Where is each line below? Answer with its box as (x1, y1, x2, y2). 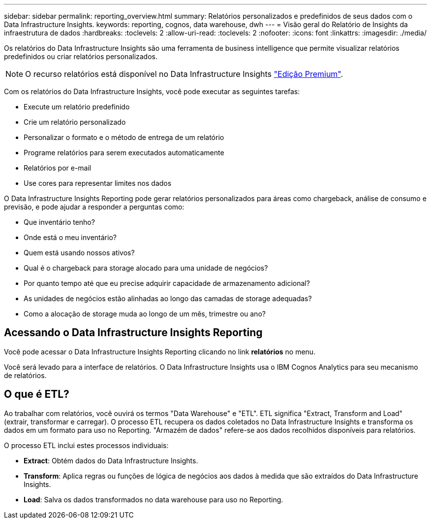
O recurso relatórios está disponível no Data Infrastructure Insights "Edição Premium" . (25, 69, 343, 79)
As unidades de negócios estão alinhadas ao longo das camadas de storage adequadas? (24, 294, 312, 303)
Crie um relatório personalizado (24, 118, 126, 126)
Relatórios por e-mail (24, 164, 92, 172)
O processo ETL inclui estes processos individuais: (4, 441, 169, 450)
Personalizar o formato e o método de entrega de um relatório (24, 133, 224, 141)
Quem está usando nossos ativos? (24, 248, 135, 257)
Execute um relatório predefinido (24, 103, 130, 111)
